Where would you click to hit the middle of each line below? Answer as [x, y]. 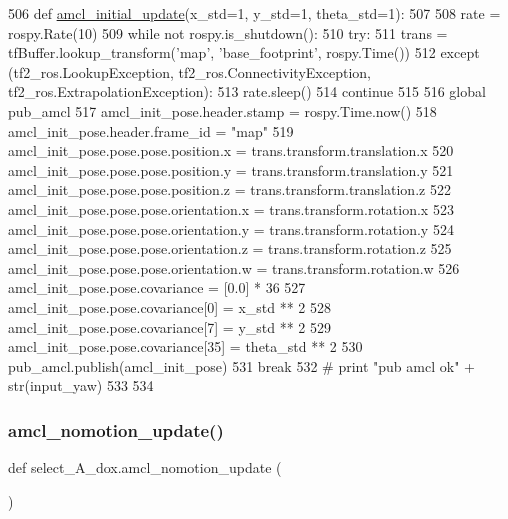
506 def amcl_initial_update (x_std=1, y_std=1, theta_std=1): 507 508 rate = [254, 13]
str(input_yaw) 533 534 [81, 385]
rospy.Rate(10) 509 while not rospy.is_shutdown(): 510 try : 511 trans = [228, 32]
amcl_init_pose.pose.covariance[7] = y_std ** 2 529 [170, 326]
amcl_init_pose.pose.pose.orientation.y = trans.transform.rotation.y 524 [231, 228]
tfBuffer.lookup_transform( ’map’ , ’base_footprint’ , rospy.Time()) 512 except [244, 52]
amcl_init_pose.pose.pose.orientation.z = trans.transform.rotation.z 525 [230, 248]
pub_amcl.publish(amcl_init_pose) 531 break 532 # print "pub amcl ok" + [241, 365]
